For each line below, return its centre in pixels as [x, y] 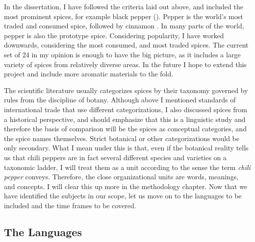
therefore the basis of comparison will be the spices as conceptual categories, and [125, 129]
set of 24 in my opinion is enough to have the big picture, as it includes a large [122, 54]
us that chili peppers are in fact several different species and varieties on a [115, 157]
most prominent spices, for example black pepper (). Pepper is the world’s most [124, 16]
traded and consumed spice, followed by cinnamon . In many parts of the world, [124, 26]
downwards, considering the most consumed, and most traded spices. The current [126, 45]
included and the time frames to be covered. [70, 205]
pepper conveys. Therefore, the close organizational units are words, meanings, [121, 177]
